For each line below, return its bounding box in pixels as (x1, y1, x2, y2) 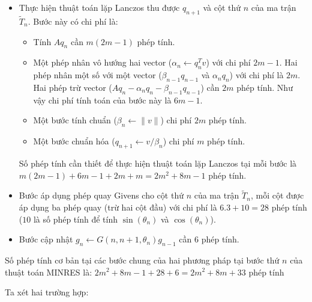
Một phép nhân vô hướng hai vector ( (33, 56, 172, 69)
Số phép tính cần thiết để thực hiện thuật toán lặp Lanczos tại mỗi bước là (19, 156, 297, 169)
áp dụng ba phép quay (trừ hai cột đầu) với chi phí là (19, 200, 217, 213)
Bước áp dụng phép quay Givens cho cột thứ (19, 189, 184, 202)
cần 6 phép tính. (179, 233, 239, 245)
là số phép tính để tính (33, 212, 118, 225)
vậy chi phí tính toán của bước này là (33, 93, 172, 106)
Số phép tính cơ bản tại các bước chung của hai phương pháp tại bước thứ (5, 253, 280, 266)
